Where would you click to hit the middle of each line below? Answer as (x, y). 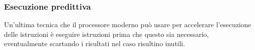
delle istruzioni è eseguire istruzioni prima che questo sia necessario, (106, 34)
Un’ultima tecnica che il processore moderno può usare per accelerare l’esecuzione (128, 25)
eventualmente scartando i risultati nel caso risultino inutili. (95, 43)
